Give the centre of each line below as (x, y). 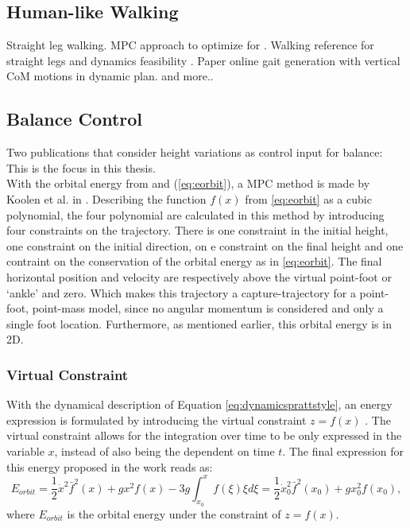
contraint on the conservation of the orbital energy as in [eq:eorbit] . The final (194, 261)
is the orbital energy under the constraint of (174, 513)
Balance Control (75, 119)
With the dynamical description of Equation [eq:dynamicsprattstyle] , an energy (199, 404)
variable (25, 450)
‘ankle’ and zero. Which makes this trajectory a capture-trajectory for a (181, 292)
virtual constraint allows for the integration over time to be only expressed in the (204, 435)
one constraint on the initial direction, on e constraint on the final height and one (205, 245)
